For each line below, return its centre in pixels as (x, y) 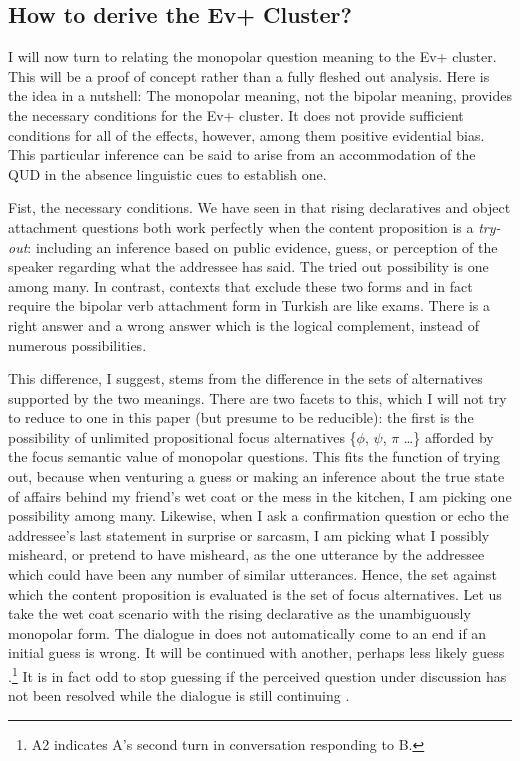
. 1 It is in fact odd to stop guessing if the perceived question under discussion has (257, 674)
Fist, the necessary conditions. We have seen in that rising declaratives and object (259, 207)
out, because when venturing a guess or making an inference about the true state (256, 476)
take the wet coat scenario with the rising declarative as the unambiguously (239, 613)
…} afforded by (448, 436)
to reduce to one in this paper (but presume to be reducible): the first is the (241, 417)
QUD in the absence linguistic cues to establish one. (167, 173)
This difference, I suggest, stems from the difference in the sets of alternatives (245, 378)
